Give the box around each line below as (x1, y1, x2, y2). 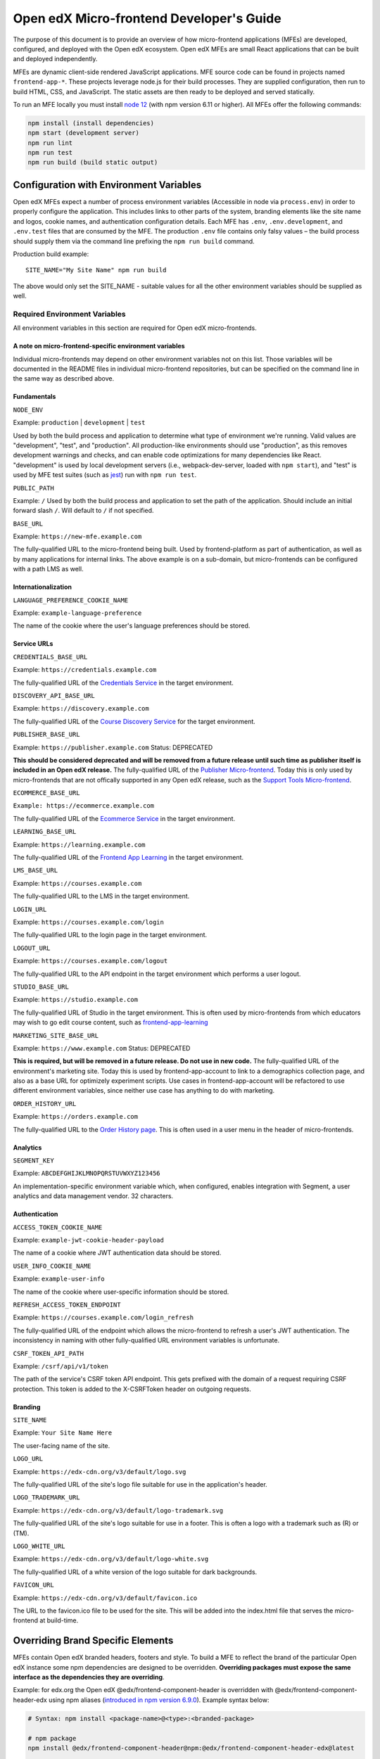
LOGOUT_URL (13, 944, 51, 952)
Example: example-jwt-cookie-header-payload (13, 1236, 165, 1244)
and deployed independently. (13, 55, 98, 63)
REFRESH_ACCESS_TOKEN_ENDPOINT (13, 1300, 121, 1309)
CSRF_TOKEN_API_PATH (13, 1350, 84, 1357)
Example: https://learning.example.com (13, 840, 146, 849)
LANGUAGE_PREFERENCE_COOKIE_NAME (13, 596, 129, 604)
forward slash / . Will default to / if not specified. (13, 507, 154, 515)
